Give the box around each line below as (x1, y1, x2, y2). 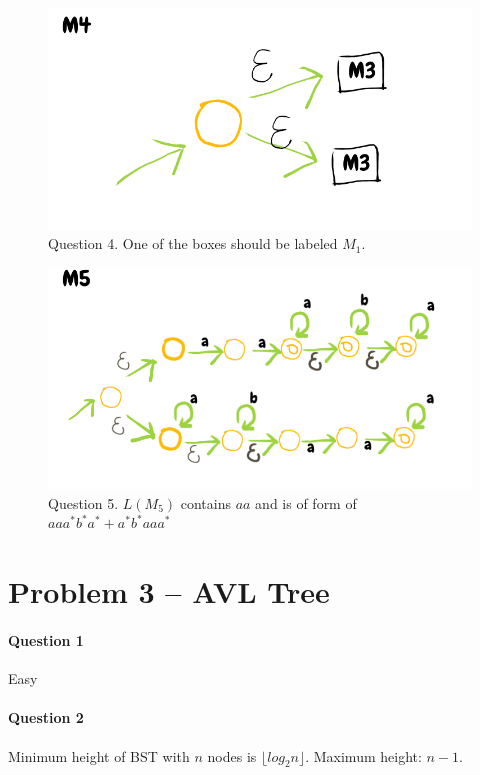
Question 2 (8, 707, 84, 728)
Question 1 (8, 630, 84, 651)
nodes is (207, 745, 257, 766)
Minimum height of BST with (8, 745, 190, 766)
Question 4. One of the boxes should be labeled (48, 233, 338, 254)
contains (180, 492, 231, 513)
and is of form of (255, 492, 357, 513)
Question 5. (48, 492, 119, 513)
